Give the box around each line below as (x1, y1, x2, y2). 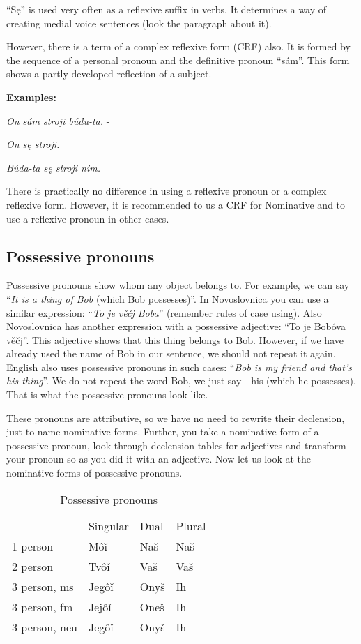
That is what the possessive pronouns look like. (6, 387, 208, 402)
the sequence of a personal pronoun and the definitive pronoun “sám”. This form (6, 52, 350, 67)
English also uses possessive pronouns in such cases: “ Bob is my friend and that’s (6, 359, 352, 374)
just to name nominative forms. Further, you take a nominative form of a (6, 424, 319, 439)
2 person (12, 557, 54, 574)
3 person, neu (12, 618, 77, 635)
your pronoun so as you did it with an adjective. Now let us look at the (6, 451, 312, 466)
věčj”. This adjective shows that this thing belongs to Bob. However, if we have (6, 332, 344, 347)
